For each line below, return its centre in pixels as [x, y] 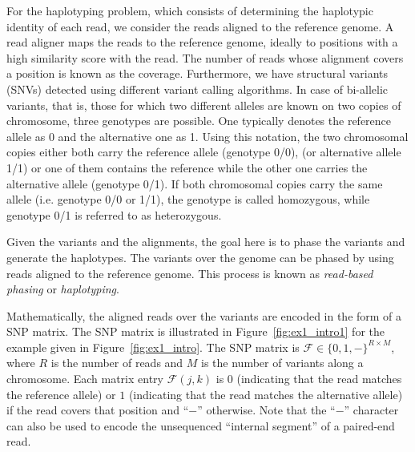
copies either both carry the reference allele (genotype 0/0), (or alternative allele [204, 152]
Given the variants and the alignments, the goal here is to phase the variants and [206, 242]
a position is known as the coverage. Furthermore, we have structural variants [197, 73]
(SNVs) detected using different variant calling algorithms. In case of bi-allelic [197, 89]
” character [371, 410]
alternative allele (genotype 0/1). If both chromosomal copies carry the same [195, 183]
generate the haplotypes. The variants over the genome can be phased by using [200, 257]
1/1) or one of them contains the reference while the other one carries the [187, 167]
